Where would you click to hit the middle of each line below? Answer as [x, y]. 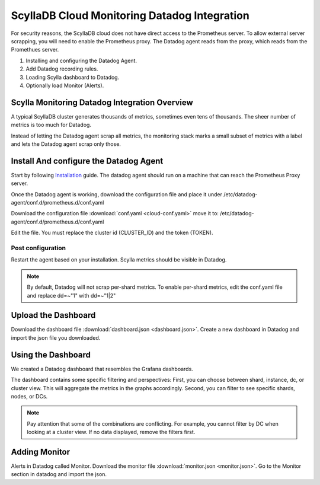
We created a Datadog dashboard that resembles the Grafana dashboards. [102, 369]
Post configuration [39, 248]
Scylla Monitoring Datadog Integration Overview [102, 102]
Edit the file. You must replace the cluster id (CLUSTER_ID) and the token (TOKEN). [112, 233]
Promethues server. [35, 50]
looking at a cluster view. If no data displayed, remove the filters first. [111, 432]
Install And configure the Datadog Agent [87, 161]
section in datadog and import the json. [59, 474]
